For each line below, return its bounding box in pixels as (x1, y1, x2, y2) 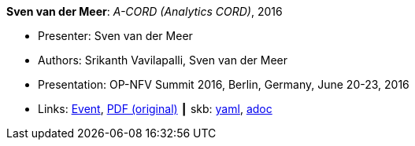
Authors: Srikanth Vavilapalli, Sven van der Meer (38, 53, 288, 67)
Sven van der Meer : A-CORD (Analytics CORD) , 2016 (6, 5, 283, 18)
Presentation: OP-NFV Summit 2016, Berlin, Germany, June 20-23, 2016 (38, 78, 409, 91)
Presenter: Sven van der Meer (38, 29, 193, 42)
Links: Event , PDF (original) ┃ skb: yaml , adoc (38, 102, 272, 115)
